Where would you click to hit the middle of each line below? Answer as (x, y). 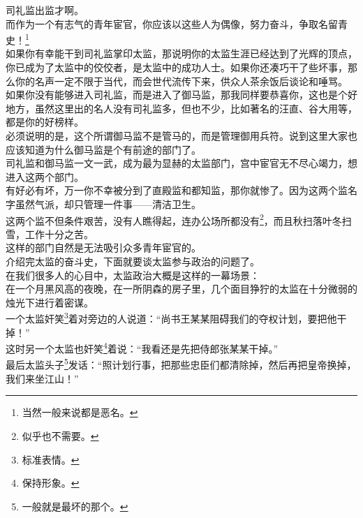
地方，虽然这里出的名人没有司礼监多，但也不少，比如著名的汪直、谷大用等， (181, 108)
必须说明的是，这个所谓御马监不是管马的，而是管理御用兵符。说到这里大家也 (181, 135)
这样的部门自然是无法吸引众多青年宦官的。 (103, 247)
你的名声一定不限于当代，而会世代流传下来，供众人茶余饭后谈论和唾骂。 (181, 81)
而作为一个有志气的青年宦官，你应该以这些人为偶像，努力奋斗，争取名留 (172, 23)
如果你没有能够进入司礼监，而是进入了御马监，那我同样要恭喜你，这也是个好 (181, 95)
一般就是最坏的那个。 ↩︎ (75, 506)
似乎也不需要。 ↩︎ (60, 435)
